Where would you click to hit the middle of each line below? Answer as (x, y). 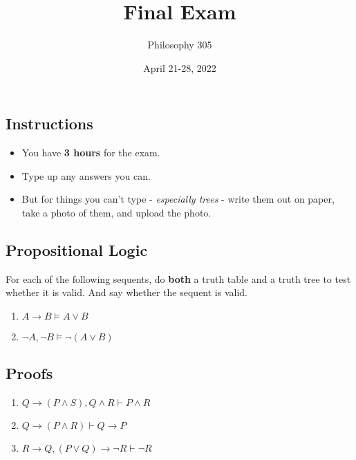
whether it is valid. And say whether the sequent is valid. (127, 292)
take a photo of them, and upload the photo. (116, 212)
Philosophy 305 (180, 45)
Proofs (29, 373)
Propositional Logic (77, 249)
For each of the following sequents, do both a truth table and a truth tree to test (178, 278)
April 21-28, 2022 (180, 67)
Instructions (49, 123)
